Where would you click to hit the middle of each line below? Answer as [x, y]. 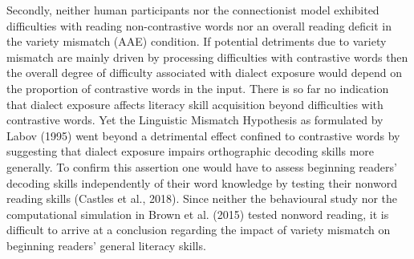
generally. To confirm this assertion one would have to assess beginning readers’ [202, 166]
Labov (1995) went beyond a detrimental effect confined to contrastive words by [203, 135]
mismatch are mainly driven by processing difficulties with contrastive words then [207, 57]
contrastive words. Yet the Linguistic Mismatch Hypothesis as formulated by [195, 120]
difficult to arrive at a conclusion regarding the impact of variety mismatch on [199, 230]
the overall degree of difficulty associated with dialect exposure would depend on [205, 73]
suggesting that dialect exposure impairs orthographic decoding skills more [191, 151]
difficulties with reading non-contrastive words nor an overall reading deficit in [199, 25]
